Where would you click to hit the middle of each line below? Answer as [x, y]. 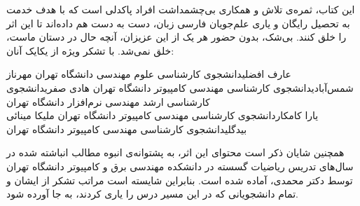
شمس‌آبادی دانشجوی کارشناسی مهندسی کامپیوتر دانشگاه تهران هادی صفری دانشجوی [180, 87]
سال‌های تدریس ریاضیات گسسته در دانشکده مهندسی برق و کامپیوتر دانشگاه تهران [180, 166]
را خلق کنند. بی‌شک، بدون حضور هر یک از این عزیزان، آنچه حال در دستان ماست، [176, 37]
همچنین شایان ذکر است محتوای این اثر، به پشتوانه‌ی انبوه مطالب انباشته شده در [175, 152]
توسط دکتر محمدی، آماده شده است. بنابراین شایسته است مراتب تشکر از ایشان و [180, 180]
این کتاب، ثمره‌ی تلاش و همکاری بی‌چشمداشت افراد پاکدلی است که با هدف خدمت [181, 9]
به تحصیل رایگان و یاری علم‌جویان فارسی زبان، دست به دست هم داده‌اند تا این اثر [178, 23]
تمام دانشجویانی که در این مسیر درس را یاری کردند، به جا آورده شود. [152, 194]
